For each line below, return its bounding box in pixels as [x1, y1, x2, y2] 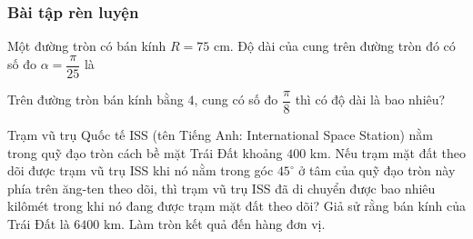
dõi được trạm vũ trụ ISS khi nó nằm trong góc [7, 161, 274, 180]
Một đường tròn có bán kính [7, 36, 166, 55]
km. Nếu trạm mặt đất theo [309, 143, 466, 162]
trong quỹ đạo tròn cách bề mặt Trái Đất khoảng [7, 143, 283, 162]
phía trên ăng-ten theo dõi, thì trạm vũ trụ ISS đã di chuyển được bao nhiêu [7, 178, 436, 197]
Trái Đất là [7, 214, 70, 233]
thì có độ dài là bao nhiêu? [295, 90, 446, 109]
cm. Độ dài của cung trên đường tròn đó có [213, 36, 456, 55]
